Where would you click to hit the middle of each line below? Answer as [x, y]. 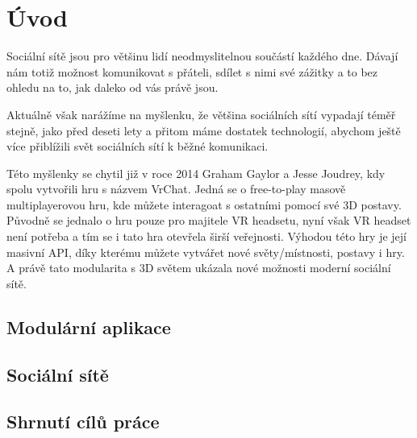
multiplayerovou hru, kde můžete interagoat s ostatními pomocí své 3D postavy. [204, 204]
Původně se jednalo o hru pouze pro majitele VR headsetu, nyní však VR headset [209, 220]
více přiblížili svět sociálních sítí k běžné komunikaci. [138, 146]
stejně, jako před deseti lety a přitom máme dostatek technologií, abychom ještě [204, 130]
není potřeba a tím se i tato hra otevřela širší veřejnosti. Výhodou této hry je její [206, 236]
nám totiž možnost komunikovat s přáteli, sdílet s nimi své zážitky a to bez [192, 71]
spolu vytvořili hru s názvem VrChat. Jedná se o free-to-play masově [176, 189]
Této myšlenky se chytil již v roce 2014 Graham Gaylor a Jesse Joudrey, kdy [196, 173]
